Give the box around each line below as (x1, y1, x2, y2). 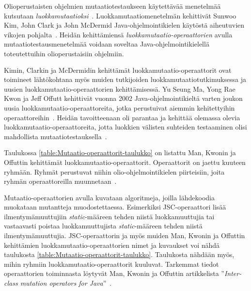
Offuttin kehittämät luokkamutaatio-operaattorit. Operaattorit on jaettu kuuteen (4, 157, 246, 167)
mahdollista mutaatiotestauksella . (4, 131, 107, 141)
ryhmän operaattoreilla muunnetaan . (4, 176, 117, 186)
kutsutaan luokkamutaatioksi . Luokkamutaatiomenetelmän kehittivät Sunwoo (4, 10, 236, 20)
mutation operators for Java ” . (20, 278, 112, 288)
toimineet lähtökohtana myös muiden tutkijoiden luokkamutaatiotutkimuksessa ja (4, 74, 247, 84)
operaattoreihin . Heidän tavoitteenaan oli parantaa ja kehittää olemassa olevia (4, 112, 240, 122)
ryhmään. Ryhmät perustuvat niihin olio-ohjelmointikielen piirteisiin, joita (4, 166, 225, 177)
